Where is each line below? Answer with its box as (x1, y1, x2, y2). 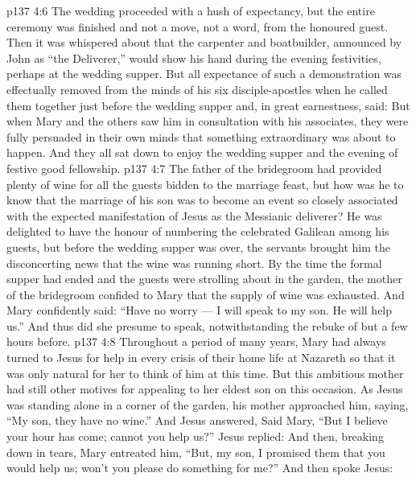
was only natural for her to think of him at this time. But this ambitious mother (6, 364, 404, 381)
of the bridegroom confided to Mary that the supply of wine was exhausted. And (6, 286, 405, 302)
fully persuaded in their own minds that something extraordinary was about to (6, 128, 396, 145)
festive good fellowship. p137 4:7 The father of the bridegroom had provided (6, 159, 382, 176)
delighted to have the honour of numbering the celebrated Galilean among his (6, 223, 389, 240)
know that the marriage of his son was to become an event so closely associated (6, 191, 398, 208)
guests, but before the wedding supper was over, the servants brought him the (6, 238, 391, 255)
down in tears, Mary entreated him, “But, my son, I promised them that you (6, 443, 385, 460)
